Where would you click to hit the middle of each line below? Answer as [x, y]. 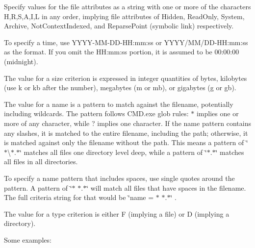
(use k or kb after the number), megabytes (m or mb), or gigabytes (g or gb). [120, 87]
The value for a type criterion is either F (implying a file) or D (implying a [117, 213]
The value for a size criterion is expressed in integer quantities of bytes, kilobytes [126, 78]
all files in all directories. [41, 161]
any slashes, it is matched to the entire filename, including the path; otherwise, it [126, 133]
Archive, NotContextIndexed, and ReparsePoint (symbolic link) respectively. [119, 26]
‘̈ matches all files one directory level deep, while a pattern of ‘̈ [113, 152]
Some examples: [28, 239]
